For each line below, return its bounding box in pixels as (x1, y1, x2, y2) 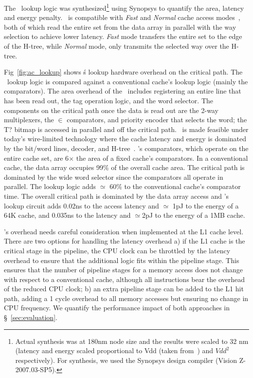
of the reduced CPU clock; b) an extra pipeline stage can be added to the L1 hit (4, 283, 244, 294)
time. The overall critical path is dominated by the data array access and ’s (4, 190, 229, 201)
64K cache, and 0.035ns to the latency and (4, 210, 131, 220)
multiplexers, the (4, 114, 54, 125)
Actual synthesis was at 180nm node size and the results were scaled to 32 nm (15, 336, 249, 346)
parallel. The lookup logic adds (4, 181, 96, 191)
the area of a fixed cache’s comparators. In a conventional (76, 152, 248, 163)
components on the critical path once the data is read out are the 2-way (4, 105, 218, 115)
